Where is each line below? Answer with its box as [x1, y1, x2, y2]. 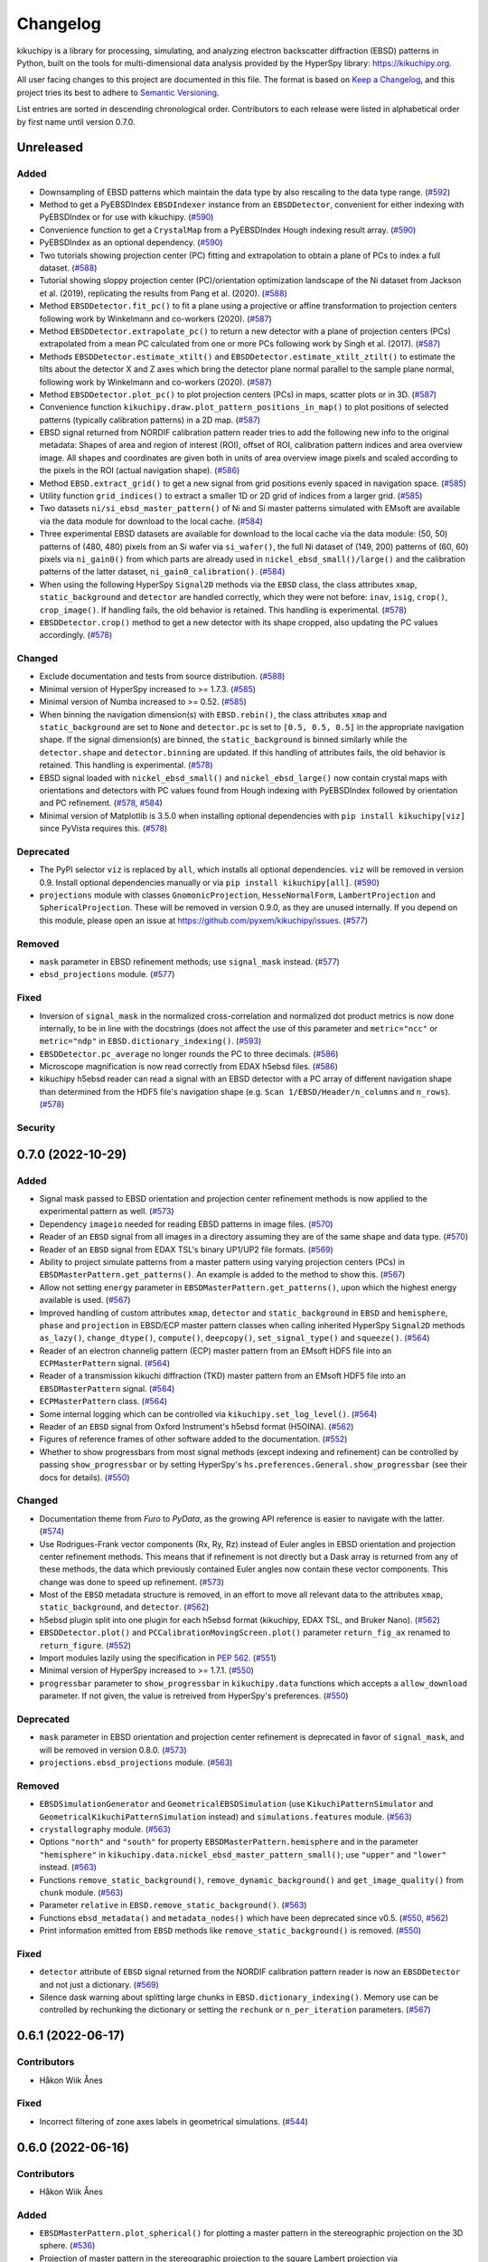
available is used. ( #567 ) [39, 1295, 131, 1306]
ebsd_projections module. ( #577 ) [39, 969, 175, 980]
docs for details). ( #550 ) [39, 1471, 130, 1483]
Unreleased [16, 140, 84, 156]
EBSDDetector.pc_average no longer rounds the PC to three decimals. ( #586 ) [39, 1048, 339, 1059]
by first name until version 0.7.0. [16, 116, 136, 127]
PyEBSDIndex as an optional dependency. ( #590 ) [39, 237, 223, 248]
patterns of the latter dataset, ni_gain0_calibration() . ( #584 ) [39, 566, 286, 577]
